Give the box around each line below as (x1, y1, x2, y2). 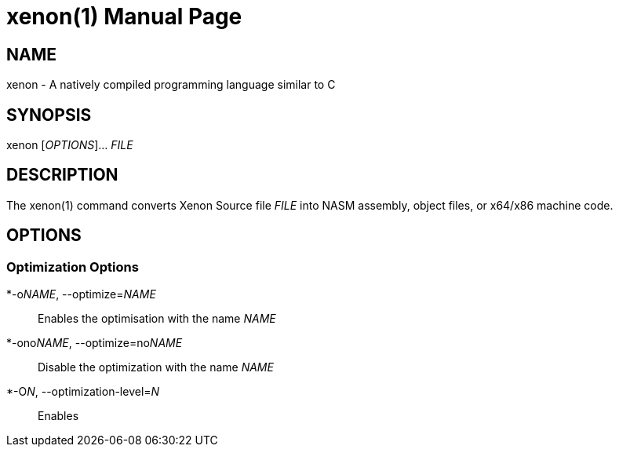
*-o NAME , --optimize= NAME (6, 287, 156, 301)
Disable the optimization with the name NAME (38, 360, 274, 374)
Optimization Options (6, 258, 139, 275)
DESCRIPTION (6, 165, 118, 185)
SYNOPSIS (6, 104, 92, 125)
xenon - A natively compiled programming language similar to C (6, 78, 336, 92)
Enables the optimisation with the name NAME (38, 312, 276, 326)
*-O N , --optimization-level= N (6, 385, 160, 399)
